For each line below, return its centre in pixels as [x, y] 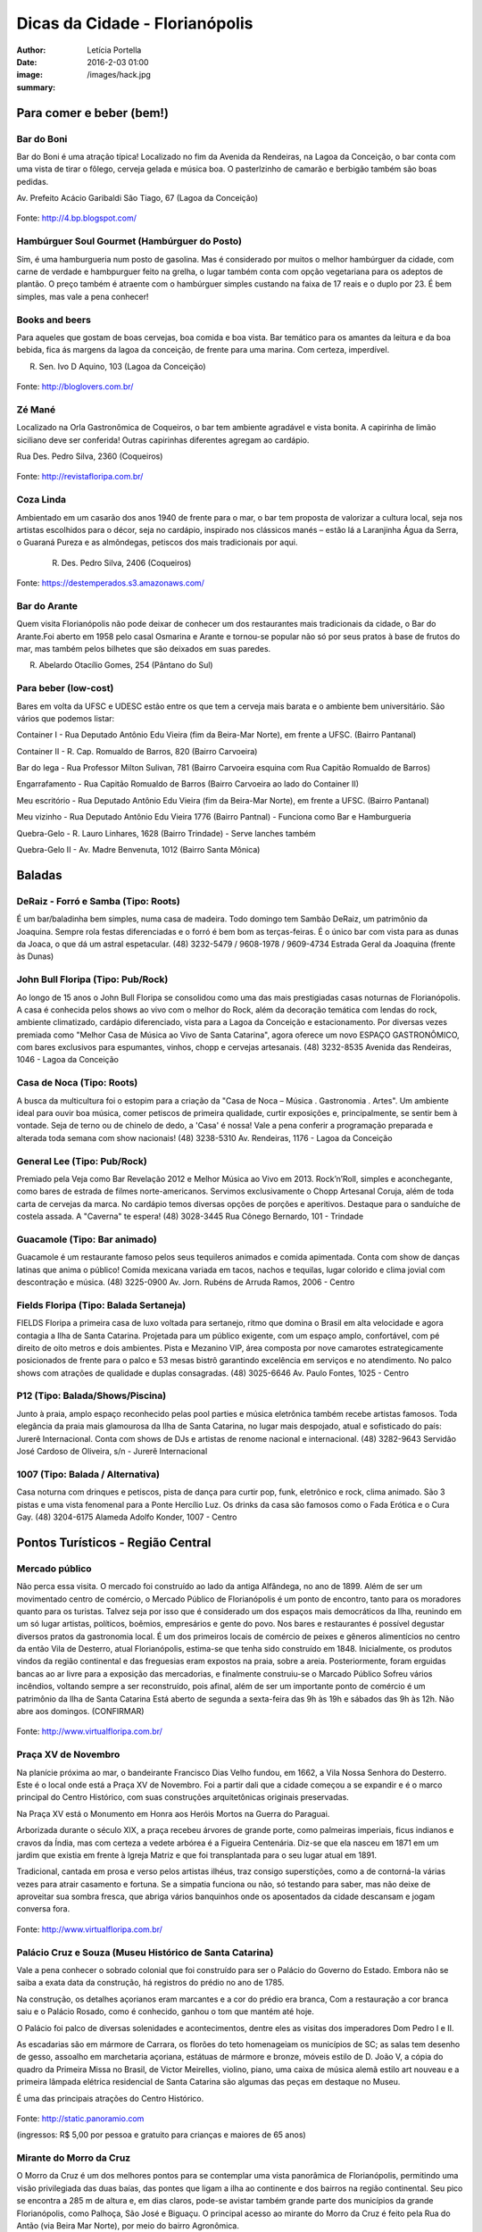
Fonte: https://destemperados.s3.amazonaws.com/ [111, 583]
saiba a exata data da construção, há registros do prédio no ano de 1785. [150, 1983]
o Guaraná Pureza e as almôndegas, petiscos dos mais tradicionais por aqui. [157, 542]
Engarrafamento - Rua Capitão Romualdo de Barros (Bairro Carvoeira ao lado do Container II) [188, 784]
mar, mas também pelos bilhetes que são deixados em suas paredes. [144, 649]
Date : [27, 62]
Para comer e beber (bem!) [93, 113]
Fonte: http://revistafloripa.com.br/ [80, 477]
